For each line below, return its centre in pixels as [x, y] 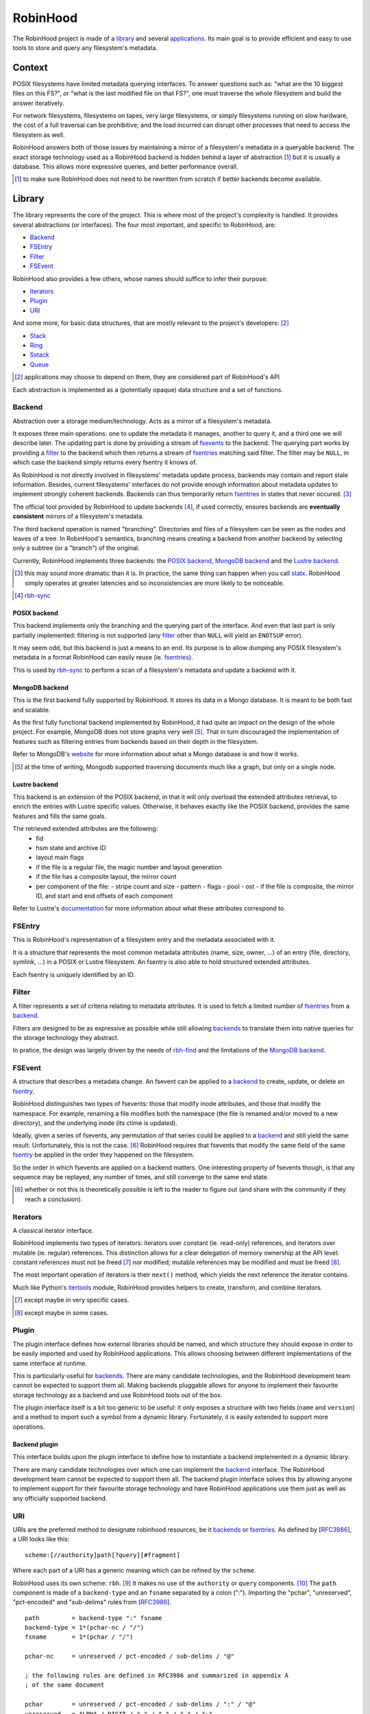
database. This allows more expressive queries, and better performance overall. [125, 166]
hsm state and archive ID [71, 847]
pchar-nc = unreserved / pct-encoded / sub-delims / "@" [129, 1656]
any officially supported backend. [60, 1498]
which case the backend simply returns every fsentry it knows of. [105, 462]
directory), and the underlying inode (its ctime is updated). [95, 1123]
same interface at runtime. [50, 1363]
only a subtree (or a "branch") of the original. [76, 548]
